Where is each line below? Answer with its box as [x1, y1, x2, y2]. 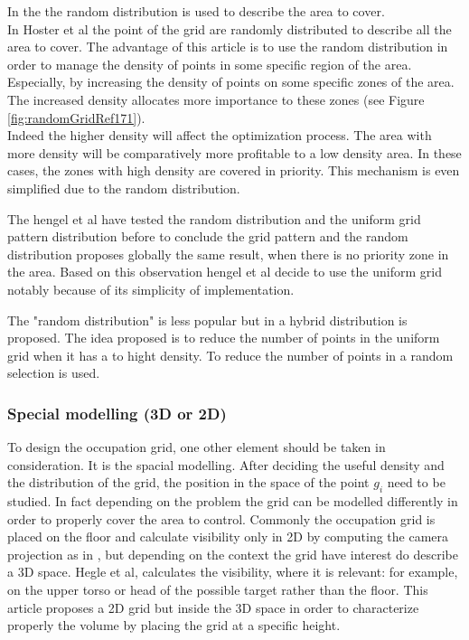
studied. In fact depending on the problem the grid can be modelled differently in [7, 492, 458, 511]
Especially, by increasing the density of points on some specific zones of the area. [7, 72, 455, 91]
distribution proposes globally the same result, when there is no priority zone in [7, 244, 449, 263]
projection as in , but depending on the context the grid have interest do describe [7, 544, 458, 563]
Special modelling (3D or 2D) [7, 401, 227, 424]
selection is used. [7, 363, 100, 382]
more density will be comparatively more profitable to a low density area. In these [7, 143, 462, 162]
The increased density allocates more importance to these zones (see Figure [7, 89, 425, 108]
